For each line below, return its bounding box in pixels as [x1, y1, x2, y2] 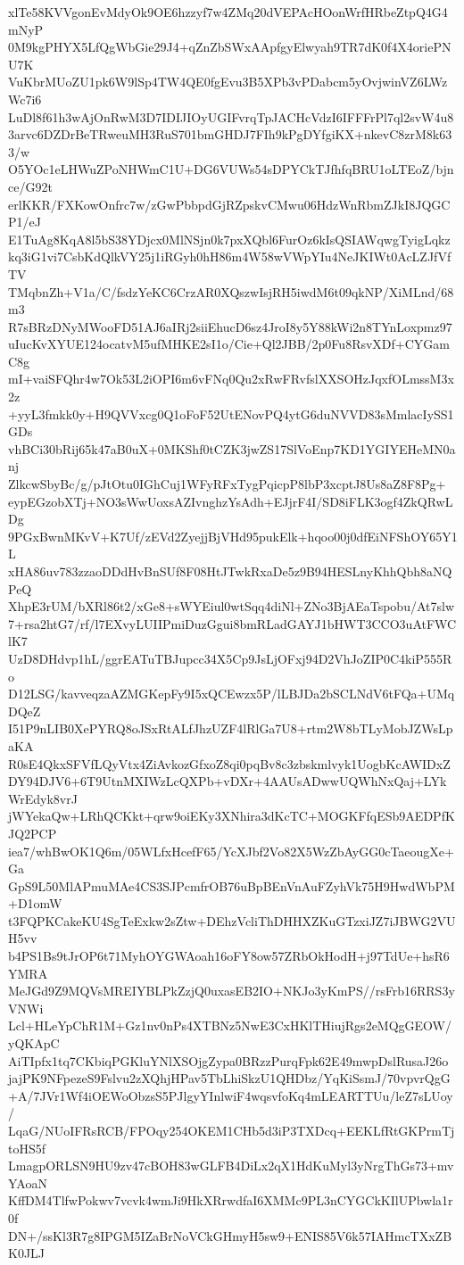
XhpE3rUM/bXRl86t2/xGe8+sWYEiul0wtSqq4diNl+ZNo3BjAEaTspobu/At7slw [8, 597, 454, 616]
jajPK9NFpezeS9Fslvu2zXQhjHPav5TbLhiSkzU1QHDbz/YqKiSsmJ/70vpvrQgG [8, 1069, 451, 1087]
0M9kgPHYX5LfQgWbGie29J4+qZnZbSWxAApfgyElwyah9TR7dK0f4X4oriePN [8, 37, 452, 56]
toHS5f [8, 1138, 46, 1157]
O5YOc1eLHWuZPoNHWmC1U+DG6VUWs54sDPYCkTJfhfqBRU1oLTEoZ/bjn [8, 160, 454, 178]
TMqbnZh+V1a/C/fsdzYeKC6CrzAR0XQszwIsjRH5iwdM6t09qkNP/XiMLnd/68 [8, 282, 454, 301]
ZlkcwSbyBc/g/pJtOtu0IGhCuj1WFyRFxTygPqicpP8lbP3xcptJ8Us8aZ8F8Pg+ [8, 475, 446, 493]
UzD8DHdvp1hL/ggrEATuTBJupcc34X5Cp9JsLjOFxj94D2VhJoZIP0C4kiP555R [8, 649, 452, 667]
